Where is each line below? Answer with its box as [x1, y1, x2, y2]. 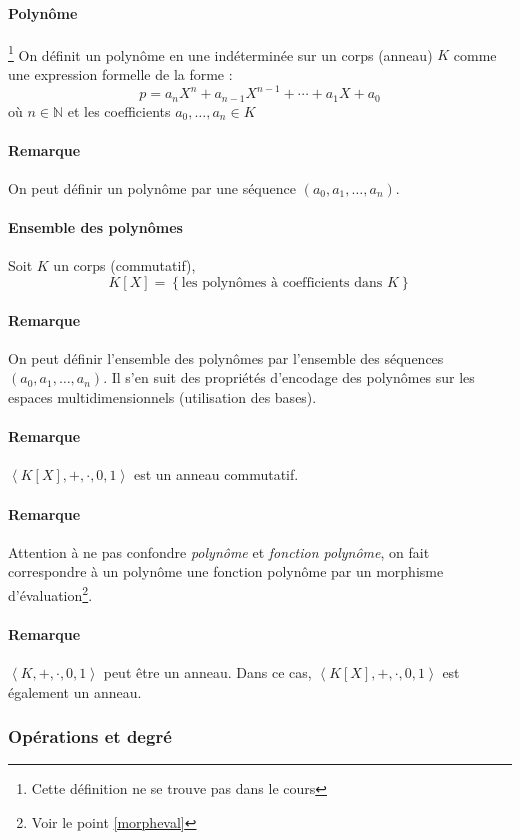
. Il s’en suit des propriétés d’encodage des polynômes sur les [103, 367, 475, 388]
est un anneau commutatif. [133, 464, 299, 485]
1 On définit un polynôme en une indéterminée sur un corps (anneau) [8, 41, 433, 65]
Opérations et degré [8, 724, 172, 749]
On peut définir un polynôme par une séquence [8, 177, 296, 198]
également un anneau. [8, 681, 142, 702]
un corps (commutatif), [53, 255, 196, 276]
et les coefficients [67, 100, 171, 121]
